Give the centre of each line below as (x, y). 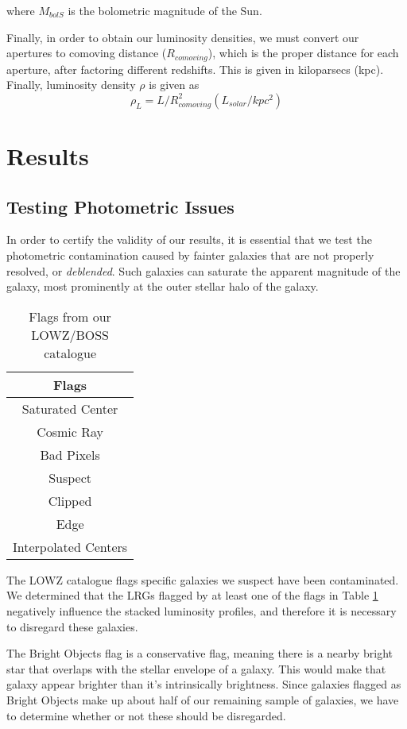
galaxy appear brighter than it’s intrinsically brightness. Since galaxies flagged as (204, 684)
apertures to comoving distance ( (87, 53)
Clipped (70, 500)
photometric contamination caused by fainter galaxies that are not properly (190, 255)
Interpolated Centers (70, 546)
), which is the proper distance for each (303, 53)
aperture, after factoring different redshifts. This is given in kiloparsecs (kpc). (195, 69)
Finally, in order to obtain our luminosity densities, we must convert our (183, 37)
